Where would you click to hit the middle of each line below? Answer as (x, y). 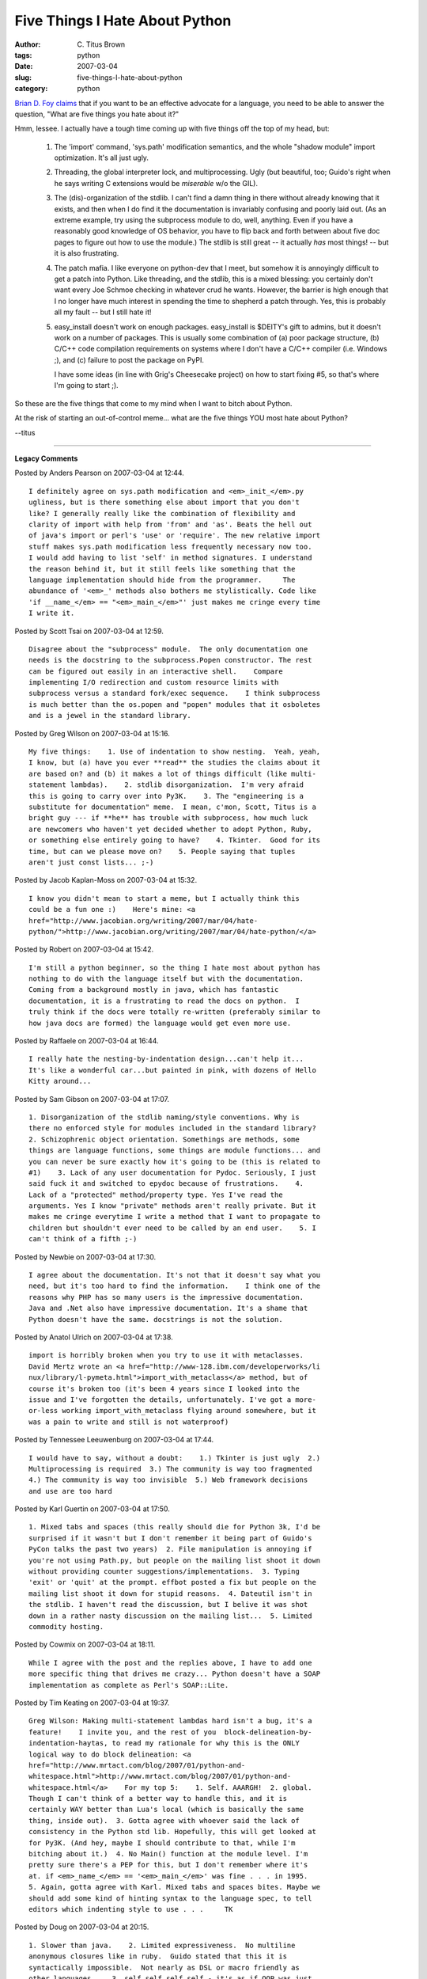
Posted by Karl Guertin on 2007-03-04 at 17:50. (92, 1509)
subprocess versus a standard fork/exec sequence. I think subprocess (175, 693)
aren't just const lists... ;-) (91, 862)
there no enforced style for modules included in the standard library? (172, 1128)
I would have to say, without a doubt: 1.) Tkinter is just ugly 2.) (175, 1458)
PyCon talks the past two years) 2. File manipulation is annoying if (170, 1549)
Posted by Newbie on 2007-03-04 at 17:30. (85, 1257)
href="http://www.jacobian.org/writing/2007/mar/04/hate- (144, 921)
